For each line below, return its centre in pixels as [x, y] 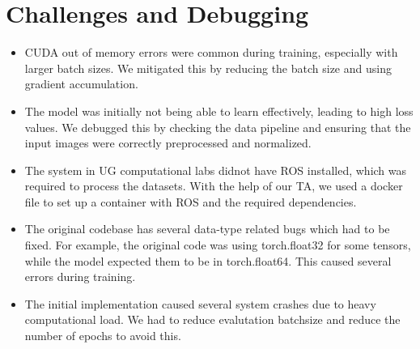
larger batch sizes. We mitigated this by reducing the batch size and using [208, 68]
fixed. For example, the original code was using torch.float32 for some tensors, [218, 245]
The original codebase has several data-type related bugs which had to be [207, 229]
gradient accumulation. [81, 84]
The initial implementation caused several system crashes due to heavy [200, 303]
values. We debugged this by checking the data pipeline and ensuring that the [218, 127]
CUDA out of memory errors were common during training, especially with [211, 52]
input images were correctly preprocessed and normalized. [168, 143]
